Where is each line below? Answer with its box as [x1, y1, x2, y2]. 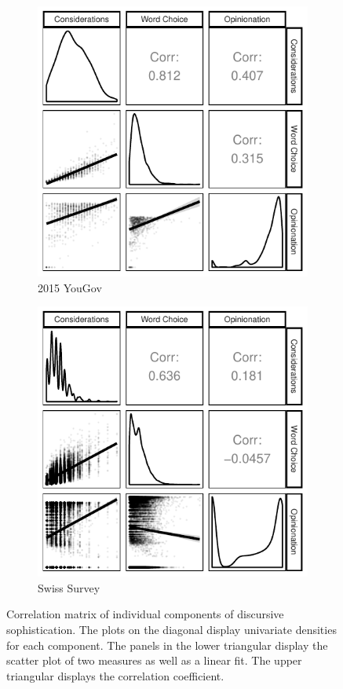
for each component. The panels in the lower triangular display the [6, 636, 328, 653]
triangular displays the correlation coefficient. [6, 667, 224, 684]
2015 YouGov [38, 279, 102, 295]
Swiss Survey [38, 579, 100, 596]
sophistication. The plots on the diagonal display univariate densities [6, 621, 337, 637]
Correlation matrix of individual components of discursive [6, 606, 284, 622]
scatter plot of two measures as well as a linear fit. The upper [6, 652, 302, 669]
